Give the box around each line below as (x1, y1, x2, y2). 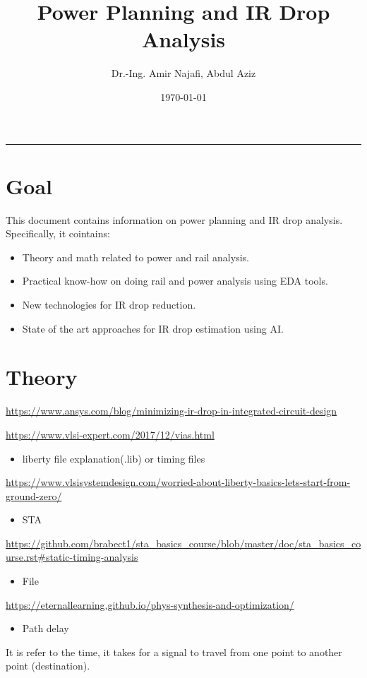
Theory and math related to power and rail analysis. (22, 249, 249, 264)
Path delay (22, 621, 69, 636)
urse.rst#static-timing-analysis (6, 549, 138, 564)
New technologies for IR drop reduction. (22, 297, 196, 311)
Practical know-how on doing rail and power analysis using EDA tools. (22, 273, 328, 288)
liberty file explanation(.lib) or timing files (22, 451, 205, 465)
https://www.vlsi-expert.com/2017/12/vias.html (6, 427, 215, 441)
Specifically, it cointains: (6, 226, 110, 241)
